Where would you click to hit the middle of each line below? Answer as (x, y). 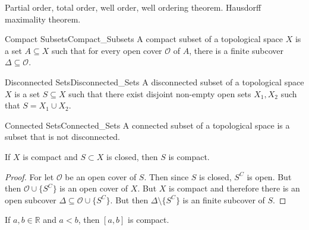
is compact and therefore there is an (234, 188)
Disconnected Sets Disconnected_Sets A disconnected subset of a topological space (154, 82)
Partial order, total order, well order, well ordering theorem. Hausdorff (133, 7)
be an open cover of (101, 176)
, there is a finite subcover (237, 50)
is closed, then (132, 156)
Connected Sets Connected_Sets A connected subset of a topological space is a (147, 125)
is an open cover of (94, 188)
